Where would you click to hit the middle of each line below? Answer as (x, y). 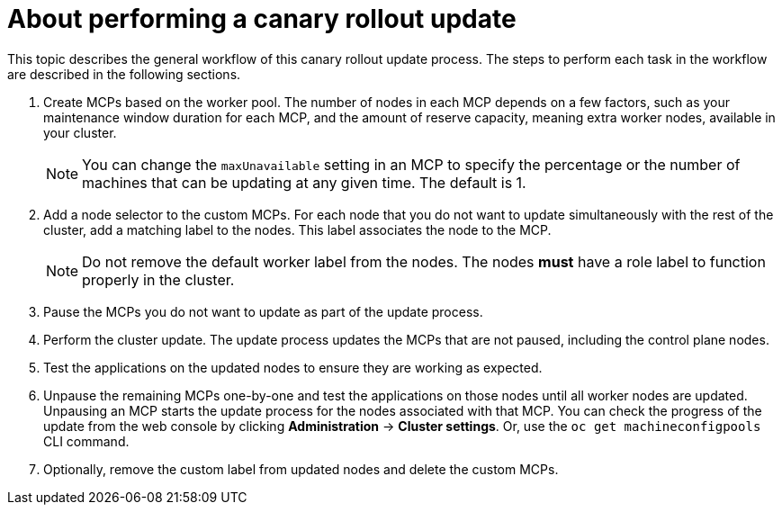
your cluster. (80, 132)
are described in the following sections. (124, 74)
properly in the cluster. (158, 279)
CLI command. (86, 441)
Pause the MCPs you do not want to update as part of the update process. (263, 311)
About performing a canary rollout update (262, 19)
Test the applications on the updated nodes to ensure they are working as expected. (293, 367)
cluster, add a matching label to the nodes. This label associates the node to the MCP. (297, 229)
